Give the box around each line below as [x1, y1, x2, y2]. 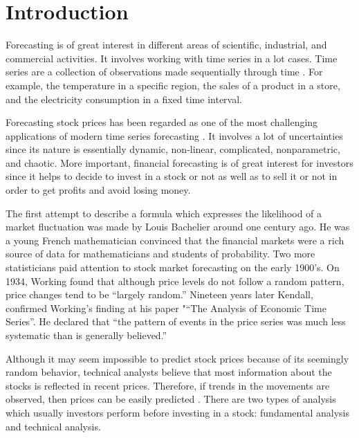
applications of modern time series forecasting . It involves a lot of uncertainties [6, 128, 343, 143]
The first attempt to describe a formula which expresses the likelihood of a [6, 206, 322, 220]
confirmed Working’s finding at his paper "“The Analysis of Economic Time [6, 300, 326, 315]
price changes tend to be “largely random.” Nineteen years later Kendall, [6, 287, 313, 302]
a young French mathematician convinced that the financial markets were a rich [6, 232, 344, 247]
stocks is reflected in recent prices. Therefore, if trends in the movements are [6, 378, 330, 392]
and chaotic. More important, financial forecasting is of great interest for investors [6, 155, 353, 170]
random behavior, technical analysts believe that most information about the [6, 365, 332, 379]
